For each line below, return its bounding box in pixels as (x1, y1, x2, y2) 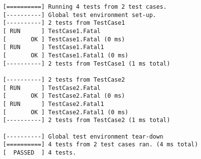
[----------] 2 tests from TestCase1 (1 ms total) (3, 60, 170, 67)
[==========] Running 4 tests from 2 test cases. (3, 3, 167, 10)
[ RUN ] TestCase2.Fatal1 (3, 100, 104, 107)
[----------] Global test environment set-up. (3, 11, 156, 18)
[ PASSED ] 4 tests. (3, 149, 76, 156)
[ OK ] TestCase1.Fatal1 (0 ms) (3, 52, 128, 59)
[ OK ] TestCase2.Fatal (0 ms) (3, 92, 125, 100)
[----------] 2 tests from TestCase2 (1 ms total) (3, 117, 170, 124)
